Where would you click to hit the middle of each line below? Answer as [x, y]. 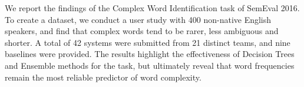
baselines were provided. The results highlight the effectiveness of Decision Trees [150, 54]
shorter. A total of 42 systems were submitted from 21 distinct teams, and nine [148, 42]
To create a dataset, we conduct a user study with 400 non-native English [138, 19]
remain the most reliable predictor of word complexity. [103, 77]
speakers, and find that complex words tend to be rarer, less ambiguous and [142, 31]
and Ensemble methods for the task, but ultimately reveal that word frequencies [150, 65]
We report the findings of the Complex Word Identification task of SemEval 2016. [152, 8]
